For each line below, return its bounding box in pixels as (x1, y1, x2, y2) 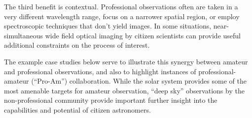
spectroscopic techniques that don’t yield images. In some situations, (4, 21, 212, 31)
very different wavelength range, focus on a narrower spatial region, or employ (4, 11, 240, 21)
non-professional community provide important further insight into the (4, 95, 217, 105)
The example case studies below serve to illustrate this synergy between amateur (4, 56, 248, 66)
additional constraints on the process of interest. (4, 40, 150, 50)
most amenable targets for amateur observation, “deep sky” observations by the (4, 85, 245, 95)
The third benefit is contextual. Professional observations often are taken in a (4, 1, 238, 11)
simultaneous (4, 30, 43, 40)
